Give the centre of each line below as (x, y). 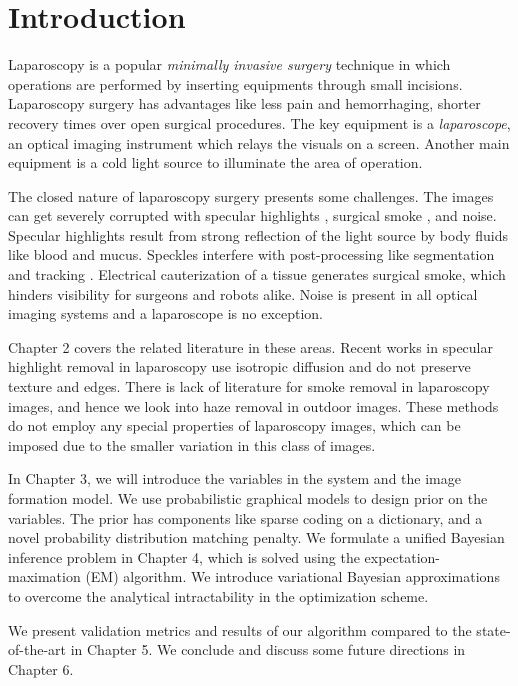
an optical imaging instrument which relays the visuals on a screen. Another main (259, 142)
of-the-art (37, 649)
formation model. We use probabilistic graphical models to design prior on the (248, 498)
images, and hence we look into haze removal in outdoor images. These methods (253, 405)
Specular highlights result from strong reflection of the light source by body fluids (258, 234)
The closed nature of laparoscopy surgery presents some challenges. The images (251, 195)
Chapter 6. (41, 668)
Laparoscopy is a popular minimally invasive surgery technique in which (229, 64)
